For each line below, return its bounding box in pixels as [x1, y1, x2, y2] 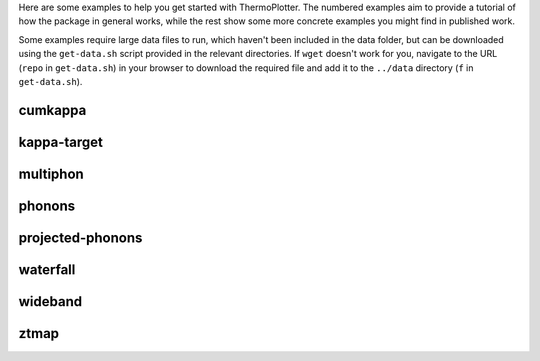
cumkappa [18, 101, 87, 119]
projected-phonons [18, 229, 143, 246]
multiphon [18, 165, 84, 182]
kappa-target [18, 133, 104, 150]
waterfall [18, 261, 76, 278]
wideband [18, 293, 83, 310]
